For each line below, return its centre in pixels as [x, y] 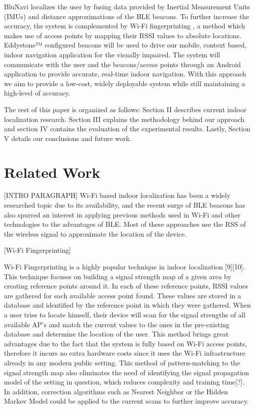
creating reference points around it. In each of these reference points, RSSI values [126, 286]
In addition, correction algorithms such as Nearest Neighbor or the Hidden [116, 391]
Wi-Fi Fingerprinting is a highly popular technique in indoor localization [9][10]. [125, 266]
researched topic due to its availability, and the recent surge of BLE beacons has [125, 205]
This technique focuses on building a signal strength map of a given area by [118, 276]
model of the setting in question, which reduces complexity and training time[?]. [124, 382]
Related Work [52, 172]
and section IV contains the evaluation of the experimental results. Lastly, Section [127, 129]
